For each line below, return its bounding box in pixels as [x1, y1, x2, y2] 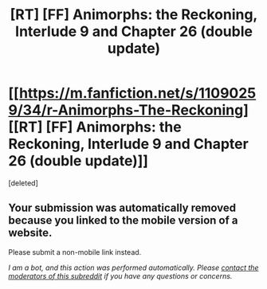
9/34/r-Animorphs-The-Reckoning [8, 101, 244, 119]
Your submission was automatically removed [8, 201, 237, 215]
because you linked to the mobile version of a [8, 213, 238, 228]
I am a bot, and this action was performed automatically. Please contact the [8, 263, 259, 272]
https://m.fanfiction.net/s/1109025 [18, 84, 257, 103]
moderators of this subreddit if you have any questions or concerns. [8, 271, 233, 280]
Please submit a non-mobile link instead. [8, 247, 142, 256]
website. [8, 226, 53, 240]
